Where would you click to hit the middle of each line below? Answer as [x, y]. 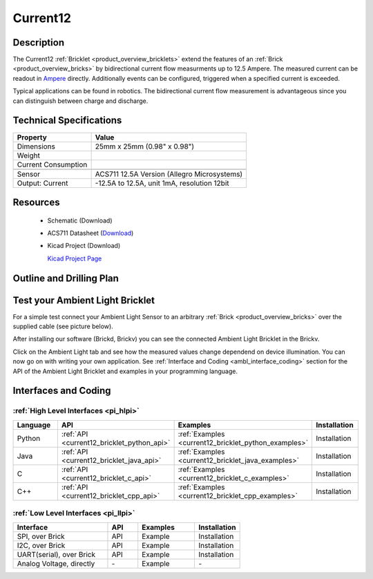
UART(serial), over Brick [56, 554]
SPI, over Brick [41, 536]
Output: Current [42, 183]
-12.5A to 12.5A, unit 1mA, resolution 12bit [162, 183]
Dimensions [36, 146]
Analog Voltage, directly [56, 563]
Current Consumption [52, 164]
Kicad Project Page [75, 258]
